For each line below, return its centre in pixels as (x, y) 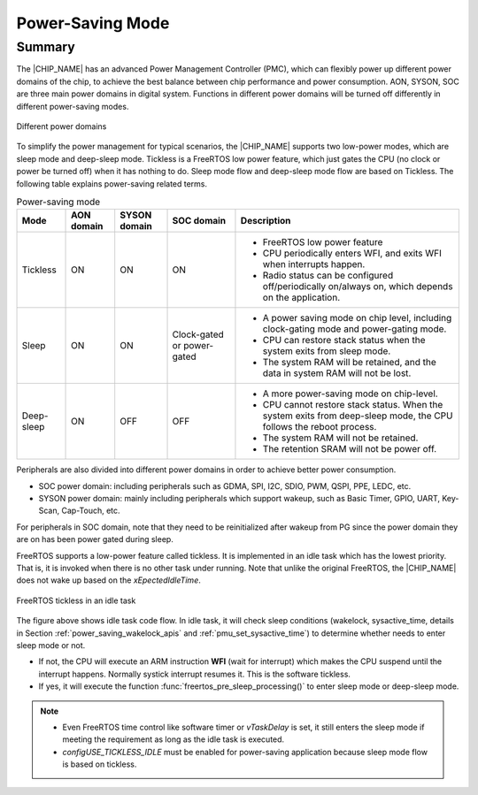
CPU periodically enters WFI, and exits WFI (352, 254)
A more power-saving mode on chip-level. (350, 394)
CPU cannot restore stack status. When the (353, 405)
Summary (46, 47)
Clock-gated (198, 334)
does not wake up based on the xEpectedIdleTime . (108, 580)
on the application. (301, 298)
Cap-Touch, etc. (91, 511)
